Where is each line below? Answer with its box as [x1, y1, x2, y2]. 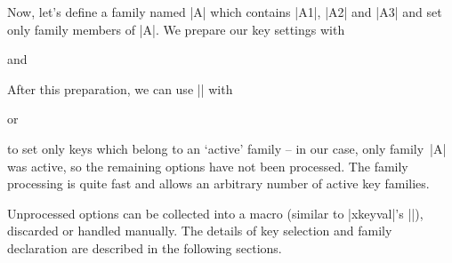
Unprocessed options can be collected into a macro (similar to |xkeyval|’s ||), [7, 203, 424, 222]
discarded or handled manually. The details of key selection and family [7, 221, 392, 240]
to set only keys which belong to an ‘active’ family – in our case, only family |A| [7, 139, 447, 157]
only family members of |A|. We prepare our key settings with [7, 20, 345, 38]
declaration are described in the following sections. [7, 238, 282, 257]
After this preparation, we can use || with [7, 79, 233, 98]
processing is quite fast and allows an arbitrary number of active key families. [7, 174, 430, 193]
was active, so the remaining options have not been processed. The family [7, 156, 408, 175]
